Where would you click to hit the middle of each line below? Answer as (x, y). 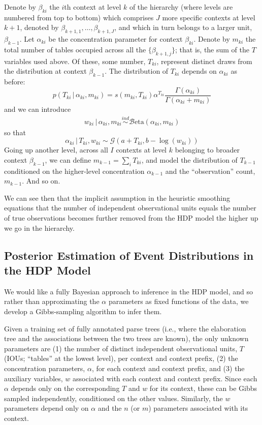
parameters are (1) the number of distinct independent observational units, (121, 348)
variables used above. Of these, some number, (75, 61)
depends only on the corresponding (65, 388)
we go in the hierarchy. (39, 227)
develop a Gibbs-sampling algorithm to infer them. (83, 311)
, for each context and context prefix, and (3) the (168, 368)
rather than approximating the (52, 301)
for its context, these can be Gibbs (203, 388)
